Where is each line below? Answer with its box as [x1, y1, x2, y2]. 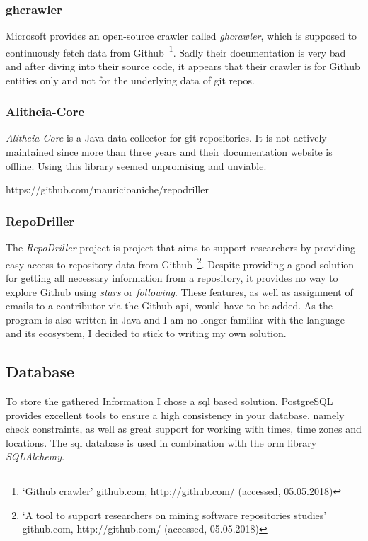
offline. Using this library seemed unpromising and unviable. [6, 158, 267, 173]
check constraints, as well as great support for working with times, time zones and [6, 421, 362, 436]
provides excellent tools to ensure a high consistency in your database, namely [6, 407, 345, 422]
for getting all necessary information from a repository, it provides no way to [6, 270, 338, 285]
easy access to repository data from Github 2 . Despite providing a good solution [6, 254, 355, 271]
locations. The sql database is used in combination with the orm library [6, 435, 317, 450]
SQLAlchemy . [6, 449, 65, 464]
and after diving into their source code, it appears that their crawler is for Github [6, 59, 360, 74]
